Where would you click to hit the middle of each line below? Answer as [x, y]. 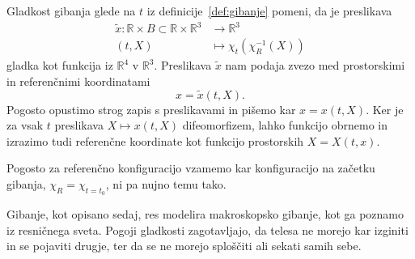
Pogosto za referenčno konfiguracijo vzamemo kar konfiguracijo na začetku [191, 168]
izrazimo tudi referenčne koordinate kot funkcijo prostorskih [155, 140]
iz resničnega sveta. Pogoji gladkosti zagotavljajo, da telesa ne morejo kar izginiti [207, 229]
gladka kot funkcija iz [60, 65]
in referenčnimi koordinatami [78, 81]
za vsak [25, 125]
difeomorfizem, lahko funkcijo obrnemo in [285, 125]
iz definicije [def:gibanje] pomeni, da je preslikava [269, 11]
